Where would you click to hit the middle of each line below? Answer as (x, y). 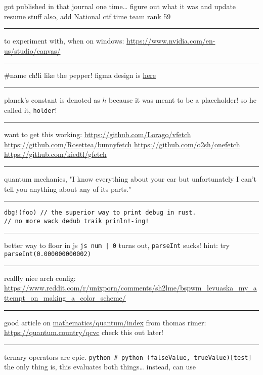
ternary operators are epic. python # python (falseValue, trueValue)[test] (128, 357)
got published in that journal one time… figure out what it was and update (120, 6)
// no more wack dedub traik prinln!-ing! (77, 221)
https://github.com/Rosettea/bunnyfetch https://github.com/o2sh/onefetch (122, 144)
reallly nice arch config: (40, 278)
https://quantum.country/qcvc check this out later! (84, 332)
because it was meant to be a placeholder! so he (183, 99)
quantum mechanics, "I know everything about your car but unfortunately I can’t (130, 179)
